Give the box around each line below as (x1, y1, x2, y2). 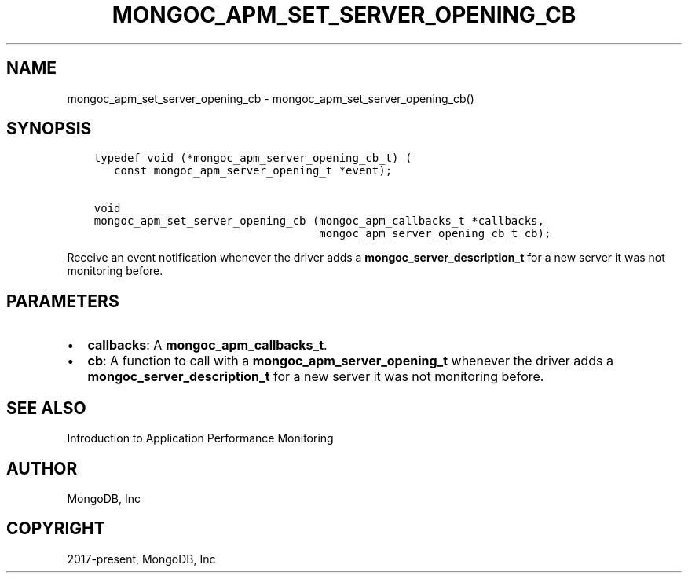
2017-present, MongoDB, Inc (67, 552, 216, 566)
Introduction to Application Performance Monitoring (67, 431, 334, 445)
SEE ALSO (6, 398, 86, 418)
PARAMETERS (6, 291, 119, 311)
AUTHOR (6, 458, 78, 478)
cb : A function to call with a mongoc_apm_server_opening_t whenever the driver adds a (87, 353, 613, 369)
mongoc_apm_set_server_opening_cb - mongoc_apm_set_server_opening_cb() (67, 91, 474, 105)
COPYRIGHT (6, 519, 105, 539)
